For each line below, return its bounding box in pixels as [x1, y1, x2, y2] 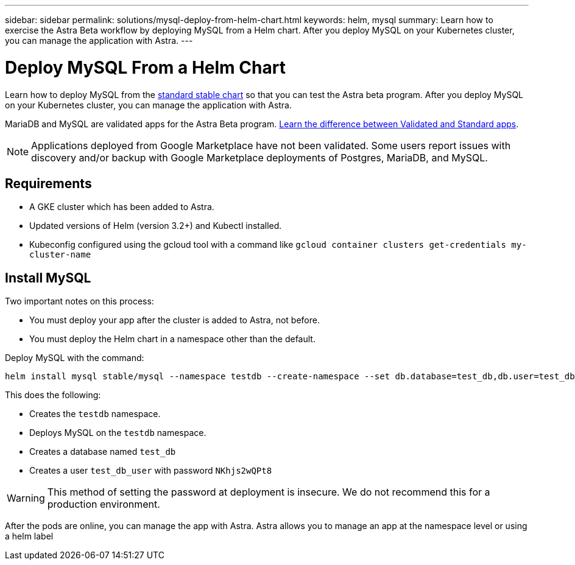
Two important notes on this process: [5, 296, 154, 307]
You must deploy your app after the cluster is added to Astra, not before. [29, 315, 320, 326]
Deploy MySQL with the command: [5, 353, 144, 363]
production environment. [47, 498, 160, 511]
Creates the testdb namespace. [29, 409, 161, 419]
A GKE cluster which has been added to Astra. [29, 202, 214, 212]
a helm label [5, 531, 54, 542]
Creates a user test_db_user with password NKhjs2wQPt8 [29, 465, 272, 476]
